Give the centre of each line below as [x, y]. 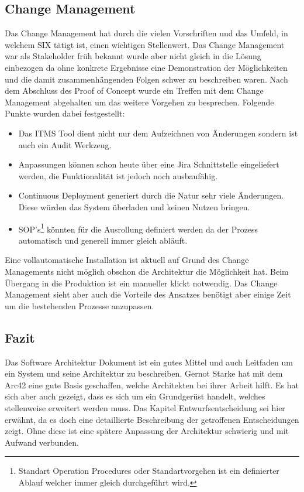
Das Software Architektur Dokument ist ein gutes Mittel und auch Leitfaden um [149, 362]
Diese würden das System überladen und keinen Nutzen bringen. [134, 206]
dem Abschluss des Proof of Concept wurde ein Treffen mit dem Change [134, 90]
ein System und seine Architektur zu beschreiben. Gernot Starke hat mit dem [144, 373]
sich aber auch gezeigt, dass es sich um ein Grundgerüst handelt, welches [135, 396]
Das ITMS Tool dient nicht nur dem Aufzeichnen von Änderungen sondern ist [158, 133]
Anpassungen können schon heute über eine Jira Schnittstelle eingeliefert [149, 164]
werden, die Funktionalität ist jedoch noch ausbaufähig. [118, 175]
